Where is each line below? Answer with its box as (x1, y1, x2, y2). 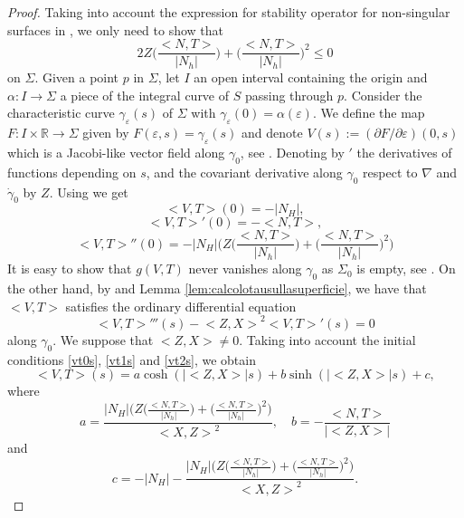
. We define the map (312, 103, 425, 122)
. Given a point (34, 68, 119, 87)
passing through (244, 85, 334, 104)
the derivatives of (356, 143, 452, 162)
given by (82, 123, 129, 142)
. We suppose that (52, 330, 154, 349)
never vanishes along (188, 259, 302, 278)
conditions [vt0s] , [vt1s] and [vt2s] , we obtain (7, 350, 256, 369)
